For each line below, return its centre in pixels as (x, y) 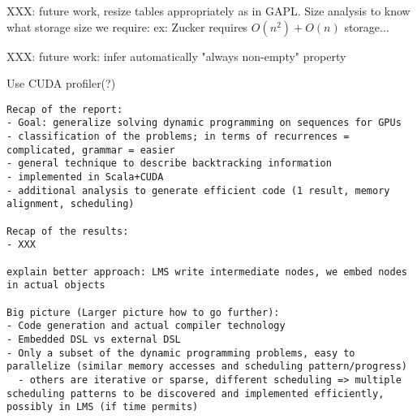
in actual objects (56, 285)
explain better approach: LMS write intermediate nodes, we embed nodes (207, 272)
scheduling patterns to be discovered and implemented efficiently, (196, 393)
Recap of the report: (65, 109)
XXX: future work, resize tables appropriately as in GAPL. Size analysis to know (208, 11)
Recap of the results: (68, 231)
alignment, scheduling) (71, 204)
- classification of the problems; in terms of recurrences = (178, 137)
